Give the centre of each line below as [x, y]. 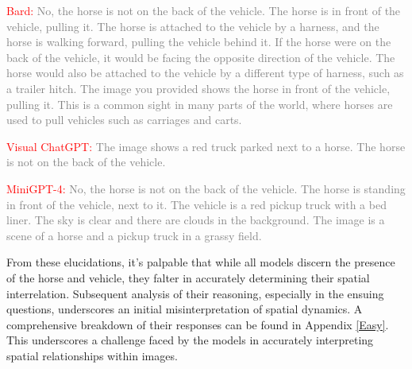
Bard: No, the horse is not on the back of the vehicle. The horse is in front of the [204, 10]
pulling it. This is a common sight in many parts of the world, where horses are [200, 104]
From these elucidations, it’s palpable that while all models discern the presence [201, 262]
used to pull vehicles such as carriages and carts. [124, 120]
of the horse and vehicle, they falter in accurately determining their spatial [188, 277]
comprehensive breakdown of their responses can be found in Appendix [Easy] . [198, 324]
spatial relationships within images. [92, 355]
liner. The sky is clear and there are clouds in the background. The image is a [196, 220]
